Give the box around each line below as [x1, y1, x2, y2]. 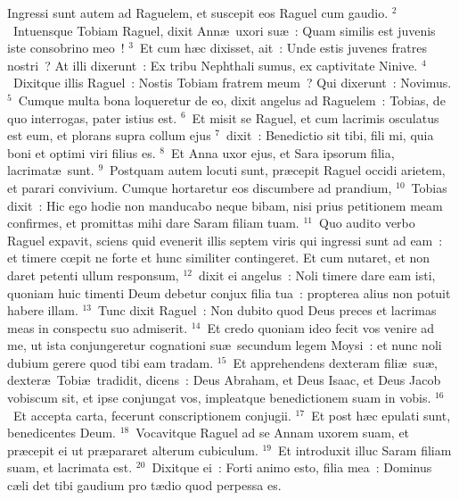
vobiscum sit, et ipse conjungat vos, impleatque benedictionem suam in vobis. [7, 388, 431, 407]
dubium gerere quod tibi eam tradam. [7, 353, 214, 371]
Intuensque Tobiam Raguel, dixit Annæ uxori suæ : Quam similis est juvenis [12, 21, 436, 39]
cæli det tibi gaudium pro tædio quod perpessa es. [7, 476, 282, 495]
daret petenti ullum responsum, [7, 265, 179, 284]
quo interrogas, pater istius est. [7, 108, 177, 127]
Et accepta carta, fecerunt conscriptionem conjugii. [12, 405, 291, 424]
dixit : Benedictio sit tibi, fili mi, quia [225, 126, 434, 145]
